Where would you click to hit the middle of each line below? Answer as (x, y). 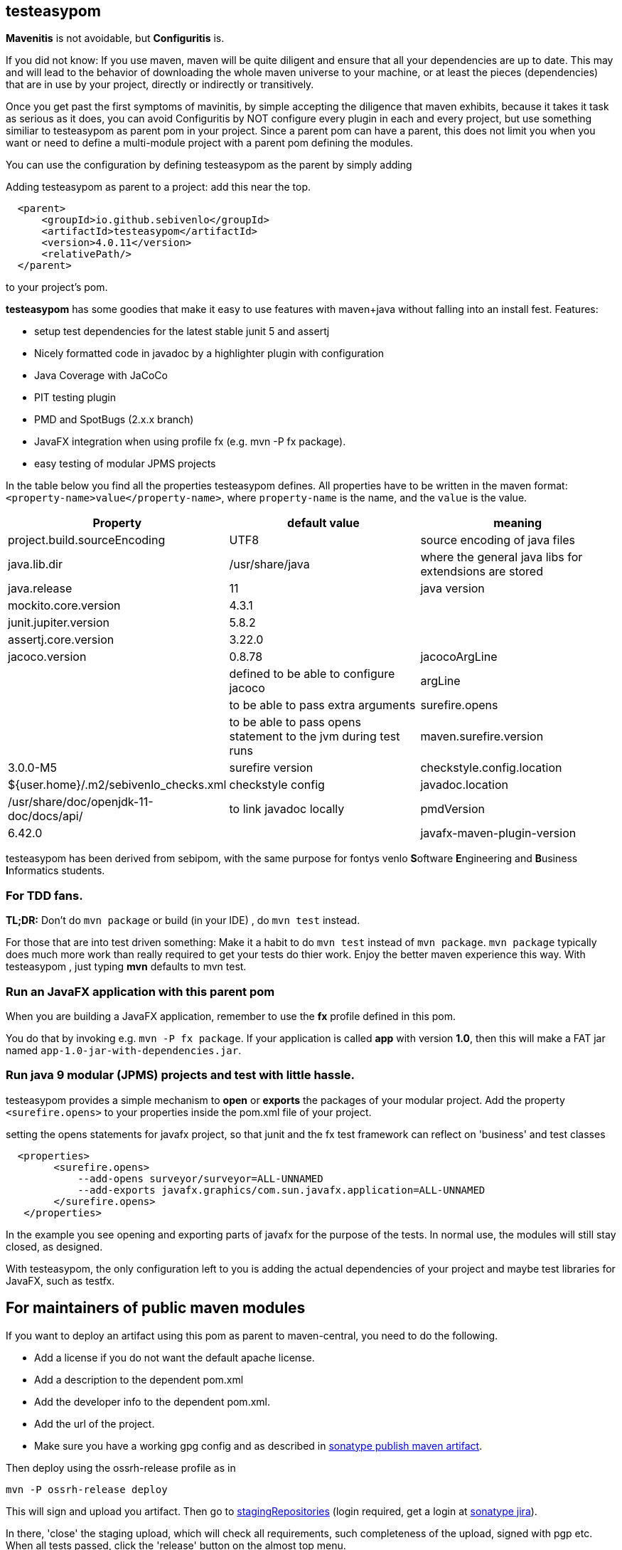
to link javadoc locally (287, 809)
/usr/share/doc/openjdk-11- (81, 802)
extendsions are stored (482, 572)
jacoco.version (47, 657)
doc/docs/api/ (45, 816)
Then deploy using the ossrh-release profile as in (121, 1467)
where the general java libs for (502, 557)
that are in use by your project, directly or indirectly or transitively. (160, 85)
